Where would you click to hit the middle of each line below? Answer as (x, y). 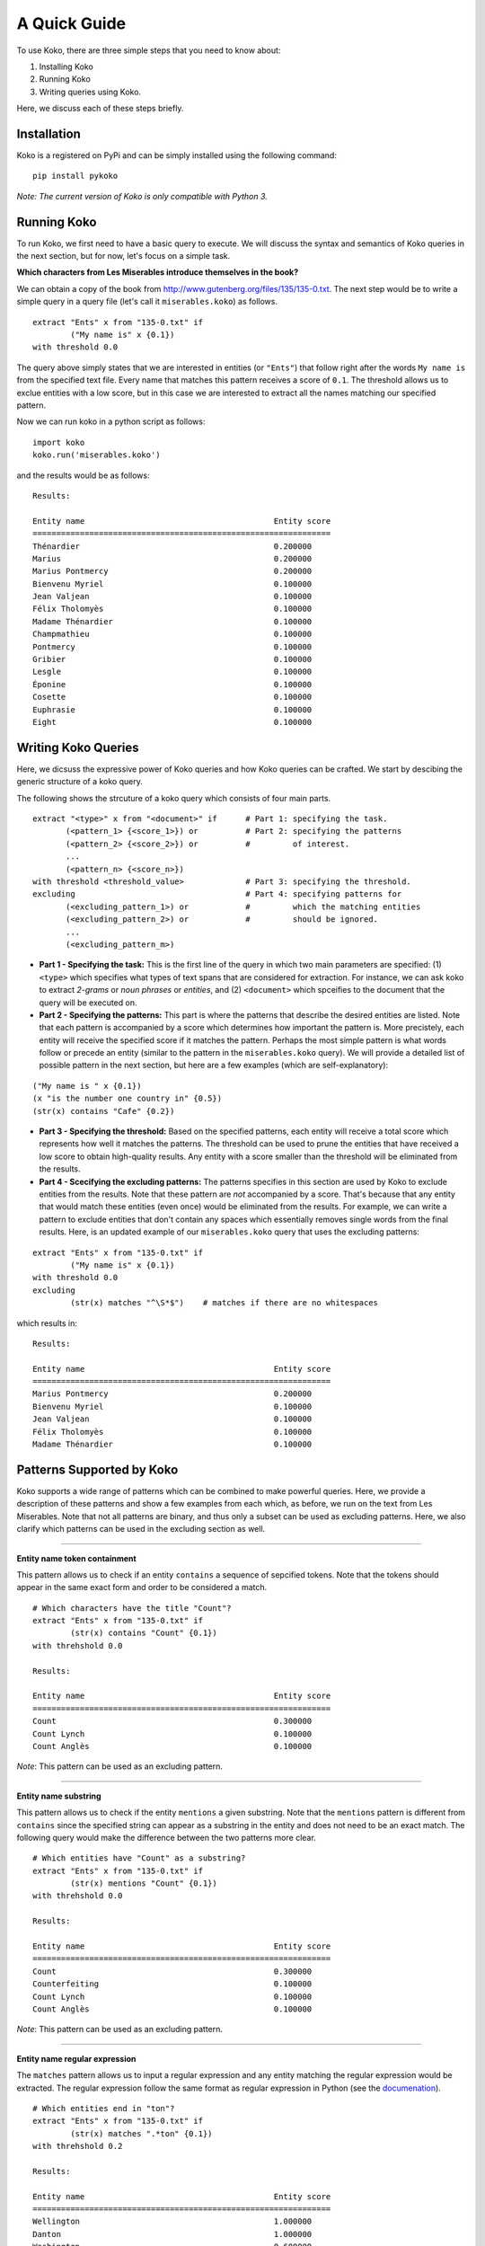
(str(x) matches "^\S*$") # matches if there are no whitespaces (225, 1303)
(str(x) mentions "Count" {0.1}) (144, 1883)
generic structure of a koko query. (79, 782)
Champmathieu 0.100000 (172, 634)
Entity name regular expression (76, 2058)
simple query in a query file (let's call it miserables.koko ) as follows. (147, 302)
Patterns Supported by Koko (97, 1469)
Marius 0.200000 (172, 558)
